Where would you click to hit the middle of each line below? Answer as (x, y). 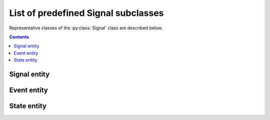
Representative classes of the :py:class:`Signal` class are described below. (86, 28)
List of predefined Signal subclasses (86, 13)
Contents (19, 37)
